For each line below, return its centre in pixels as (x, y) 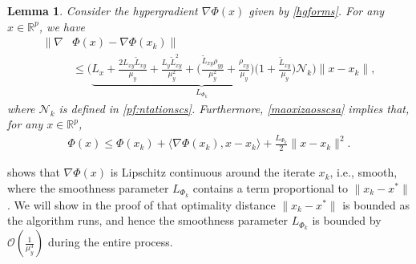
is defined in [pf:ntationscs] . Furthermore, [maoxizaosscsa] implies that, (234, 108)
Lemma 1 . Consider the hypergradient (103, 10)
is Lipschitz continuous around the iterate (212, 172)
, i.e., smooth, (363, 172)
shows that (34, 172)
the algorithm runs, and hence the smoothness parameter (148, 220)
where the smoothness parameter (88, 187)
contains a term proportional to (270, 187)
